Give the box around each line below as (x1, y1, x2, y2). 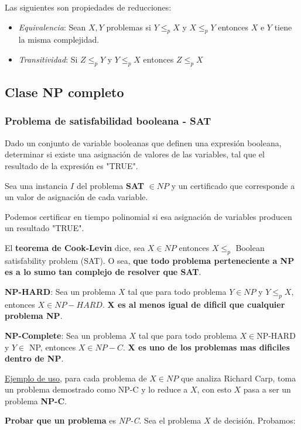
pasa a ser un (243, 383, 291, 395)
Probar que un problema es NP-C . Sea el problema (5, 414, 201, 426)
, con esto (197, 383, 231, 395)
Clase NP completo (5, 83, 124, 101)
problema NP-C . (5, 394, 67, 407)
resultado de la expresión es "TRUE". (5, 159, 138, 171)
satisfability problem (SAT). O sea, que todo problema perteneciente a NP (5, 254, 295, 266)
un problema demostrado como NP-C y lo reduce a (5, 383, 188, 395)
